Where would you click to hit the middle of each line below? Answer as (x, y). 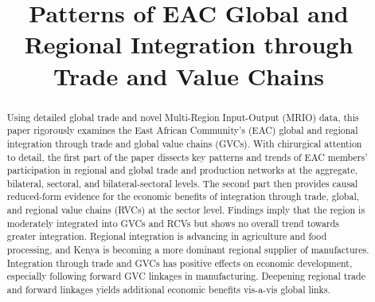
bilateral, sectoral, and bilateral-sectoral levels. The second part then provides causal (182, 183)
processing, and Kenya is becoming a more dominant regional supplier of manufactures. (188, 250)
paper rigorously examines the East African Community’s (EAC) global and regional (182, 130)
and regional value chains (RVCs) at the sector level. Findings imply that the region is (186, 210)
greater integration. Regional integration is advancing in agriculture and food (167, 236)
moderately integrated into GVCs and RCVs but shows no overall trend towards (173, 223)
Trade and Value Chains (189, 75)
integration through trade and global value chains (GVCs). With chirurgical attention (184, 143)
